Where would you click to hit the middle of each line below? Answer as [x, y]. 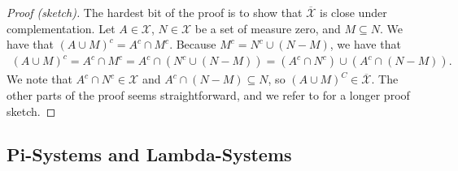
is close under [353, 12]
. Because [193, 44]
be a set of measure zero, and [268, 28]
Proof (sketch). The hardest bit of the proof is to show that [155, 12]
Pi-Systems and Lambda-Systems [149, 154]
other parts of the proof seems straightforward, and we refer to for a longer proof [208, 94]
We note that [39, 79]
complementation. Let [61, 28]
